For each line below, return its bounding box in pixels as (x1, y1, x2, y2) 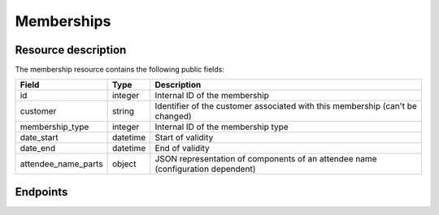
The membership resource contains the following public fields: (15, 65, 225, 75)
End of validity (154, 143, 211, 154)
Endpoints (15, 185, 68, 199)
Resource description (15, 43, 127, 57)
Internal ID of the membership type (154, 122, 289, 133)
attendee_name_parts (20, 158, 103, 170)
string (111, 105, 134, 117)
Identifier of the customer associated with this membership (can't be (154, 101, 418, 112)
